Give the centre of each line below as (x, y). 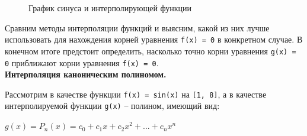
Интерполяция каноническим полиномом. (86, 74)
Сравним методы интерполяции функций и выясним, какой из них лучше (137, 27)
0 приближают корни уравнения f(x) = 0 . (82, 62)
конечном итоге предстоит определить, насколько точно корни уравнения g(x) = (151, 51)
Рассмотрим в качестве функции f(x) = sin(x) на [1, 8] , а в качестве (136, 94)
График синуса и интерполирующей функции (110, 8)
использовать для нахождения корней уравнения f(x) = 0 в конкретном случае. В (154, 39)
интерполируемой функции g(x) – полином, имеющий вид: (112, 106)
